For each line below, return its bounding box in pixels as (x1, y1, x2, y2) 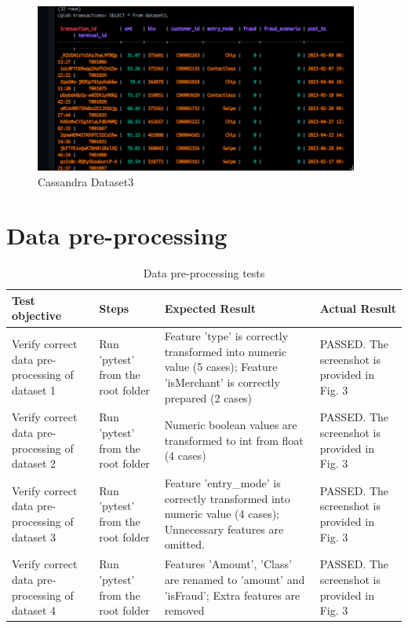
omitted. (164, 536, 205, 553)
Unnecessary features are (164, 520, 284, 537)
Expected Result (164, 299, 257, 316)
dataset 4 (12, 602, 56, 619)
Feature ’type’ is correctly (164, 328, 289, 344)
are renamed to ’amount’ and (164, 571, 305, 587)
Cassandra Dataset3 (38, 173, 134, 189)
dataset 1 (12, 381, 56, 398)
